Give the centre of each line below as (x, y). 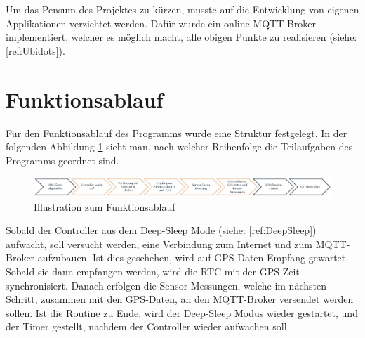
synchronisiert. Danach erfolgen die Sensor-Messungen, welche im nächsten (166, 285)
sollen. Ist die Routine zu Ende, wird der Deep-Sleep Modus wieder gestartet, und (182, 312)
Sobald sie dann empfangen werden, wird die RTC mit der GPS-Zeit (153, 272)
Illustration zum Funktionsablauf (105, 206)
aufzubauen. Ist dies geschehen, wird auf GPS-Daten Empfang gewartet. (193, 258)
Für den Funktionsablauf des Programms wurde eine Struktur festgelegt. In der (177, 132)
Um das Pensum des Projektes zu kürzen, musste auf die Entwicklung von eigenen (182, 9)
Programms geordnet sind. (62, 160)
